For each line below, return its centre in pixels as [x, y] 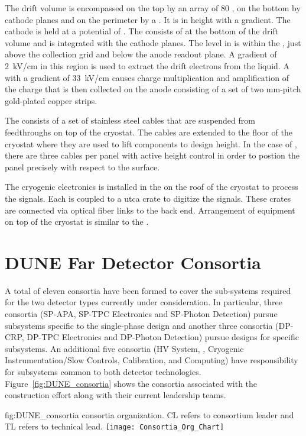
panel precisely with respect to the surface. [82, 167]
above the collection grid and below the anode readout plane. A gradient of [141, 54]
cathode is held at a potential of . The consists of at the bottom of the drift [142, 31]
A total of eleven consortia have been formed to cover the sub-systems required [148, 290]
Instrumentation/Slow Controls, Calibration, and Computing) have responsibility [152, 360]
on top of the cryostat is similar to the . [77, 222]
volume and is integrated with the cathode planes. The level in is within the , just [153, 42]
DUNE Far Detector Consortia [133, 262]
